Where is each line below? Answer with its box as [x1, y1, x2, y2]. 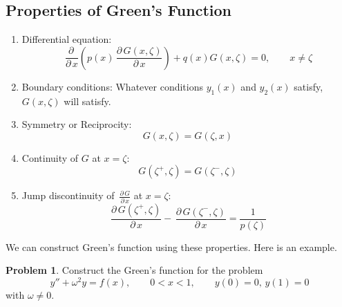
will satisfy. [64, 93, 111, 108]
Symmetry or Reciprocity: [21, 117, 132, 131]
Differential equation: [21, 32, 112, 46]
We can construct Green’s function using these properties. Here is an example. [6, 239, 337, 254]
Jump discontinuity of [21, 188, 115, 203]
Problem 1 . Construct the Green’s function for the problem [6, 263, 263, 277]
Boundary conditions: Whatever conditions [21, 79, 203, 93]
